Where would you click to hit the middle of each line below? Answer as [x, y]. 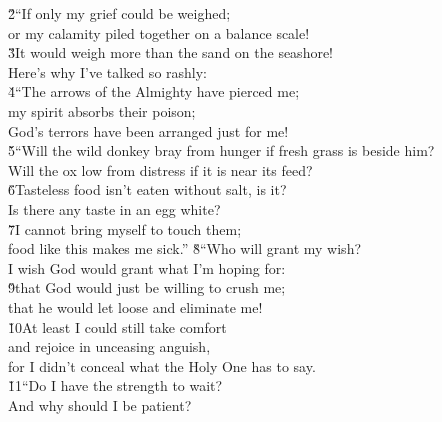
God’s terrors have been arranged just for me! [148, 130]
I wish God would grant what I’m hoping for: [147, 267]
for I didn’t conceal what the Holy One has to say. [162, 365]
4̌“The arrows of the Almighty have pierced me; [154, 91]
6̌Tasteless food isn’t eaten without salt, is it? [147, 189]
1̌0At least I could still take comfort [117, 326]
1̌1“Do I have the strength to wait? [115, 385]
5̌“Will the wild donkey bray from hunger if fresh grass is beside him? [221, 150]
